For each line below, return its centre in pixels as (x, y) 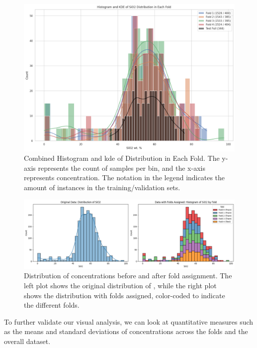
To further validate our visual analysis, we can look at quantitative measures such (129, 321)
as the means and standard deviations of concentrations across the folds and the (126, 331)
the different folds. (52, 305)
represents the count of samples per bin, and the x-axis (122, 168)
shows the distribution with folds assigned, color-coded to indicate (125, 295)
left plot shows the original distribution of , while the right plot (120, 285)
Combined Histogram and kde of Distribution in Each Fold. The (122, 158)
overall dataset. (27, 341)
